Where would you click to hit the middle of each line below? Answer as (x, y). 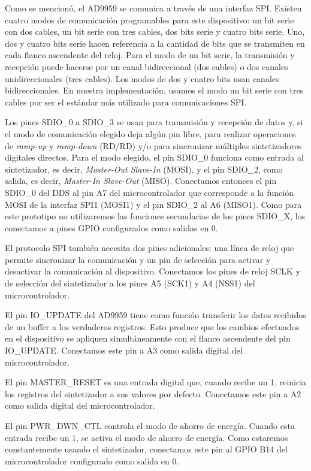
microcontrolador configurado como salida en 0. (92, 461)
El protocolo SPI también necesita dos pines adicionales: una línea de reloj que (150, 248)
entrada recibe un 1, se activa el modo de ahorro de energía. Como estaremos (147, 437)
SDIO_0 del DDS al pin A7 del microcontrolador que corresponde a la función (149, 192)
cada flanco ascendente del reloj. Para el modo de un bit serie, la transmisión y (150, 55)
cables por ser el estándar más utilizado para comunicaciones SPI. (126, 102)
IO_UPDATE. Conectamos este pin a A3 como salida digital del (124, 350)
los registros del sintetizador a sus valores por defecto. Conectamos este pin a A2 (153, 393)
